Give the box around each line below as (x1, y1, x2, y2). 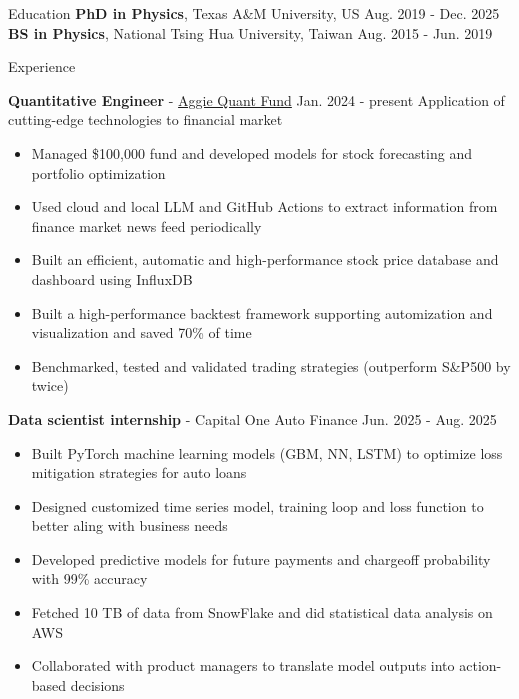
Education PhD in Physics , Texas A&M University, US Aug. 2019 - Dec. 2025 (8, 3, 500, 23)
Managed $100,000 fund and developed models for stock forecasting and (31, 142, 472, 163)
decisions (70, 674, 125, 695)
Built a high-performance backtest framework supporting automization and (31, 302, 493, 323)
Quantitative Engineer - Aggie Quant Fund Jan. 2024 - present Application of (8, 89, 505, 110)
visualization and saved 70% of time (31, 322, 252, 343)
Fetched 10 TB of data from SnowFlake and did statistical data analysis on (31, 602, 493, 623)
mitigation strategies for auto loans (31, 462, 247, 483)
